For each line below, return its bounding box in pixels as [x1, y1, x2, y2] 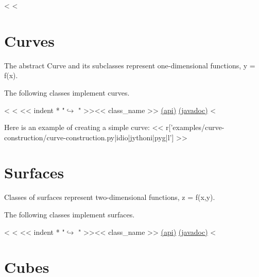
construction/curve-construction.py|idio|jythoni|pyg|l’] [4, 132, 174, 142]
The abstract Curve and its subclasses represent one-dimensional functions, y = [4, 60, 255, 70]
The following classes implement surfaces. [4, 209, 135, 219]
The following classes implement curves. [4, 87, 130, 98]
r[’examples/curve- [166, 122, 225, 133]
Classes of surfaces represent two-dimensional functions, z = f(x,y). [4, 192, 215, 202]
